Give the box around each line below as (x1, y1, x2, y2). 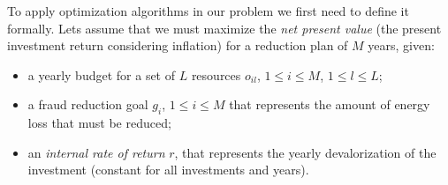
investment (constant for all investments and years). (27, 160, 309, 179)
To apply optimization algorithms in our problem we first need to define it (7, 2, 409, 19)
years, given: (368, 36, 435, 55)
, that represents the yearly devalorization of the (174, 143, 437, 161)
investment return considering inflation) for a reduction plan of (7, 36, 348, 55)
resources (191, 65, 241, 84)
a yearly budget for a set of (27, 65, 176, 84)
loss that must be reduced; (27, 114, 171, 132)
